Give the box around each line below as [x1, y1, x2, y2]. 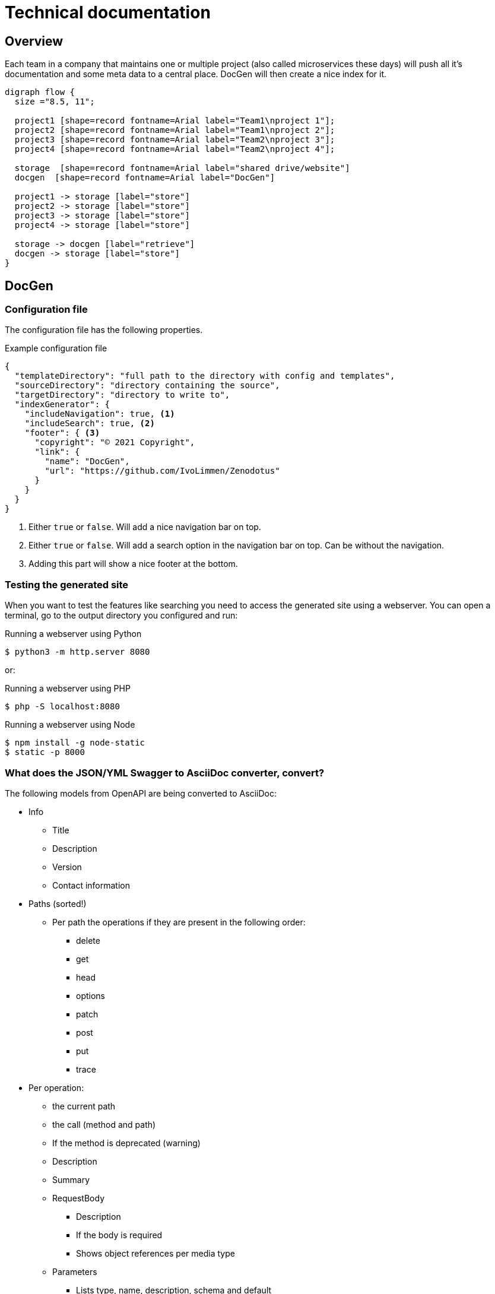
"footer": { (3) [24, 428, 100, 438]
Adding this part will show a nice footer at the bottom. [28, 559, 238, 569]
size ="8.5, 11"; [14, 97, 95, 107]
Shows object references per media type [76, 1248, 235, 1258]
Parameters [52, 1266, 97, 1277]
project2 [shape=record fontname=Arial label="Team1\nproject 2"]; [14, 125, 335, 135]
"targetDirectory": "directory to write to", [14, 390, 230, 400]
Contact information [52, 880, 130, 890]
